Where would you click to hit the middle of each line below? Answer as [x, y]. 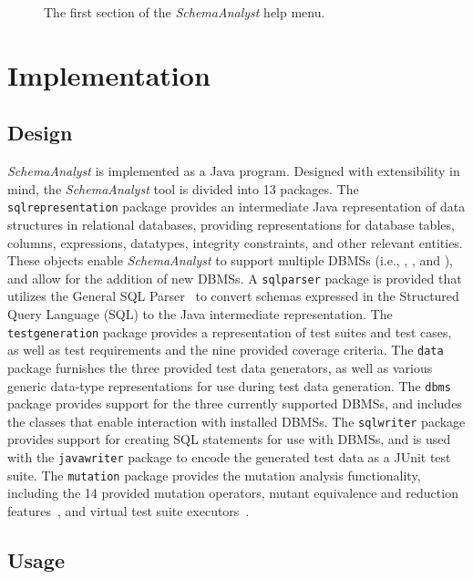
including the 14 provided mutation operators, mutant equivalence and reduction [233, 493]
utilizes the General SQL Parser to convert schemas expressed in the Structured [233, 296]
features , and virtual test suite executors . [129, 510]
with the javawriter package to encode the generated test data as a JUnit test [229, 457]
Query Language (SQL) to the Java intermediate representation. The [200, 314]
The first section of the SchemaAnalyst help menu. [185, 12]
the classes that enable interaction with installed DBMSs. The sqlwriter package [236, 421]
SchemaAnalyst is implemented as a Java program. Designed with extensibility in [234, 171]
